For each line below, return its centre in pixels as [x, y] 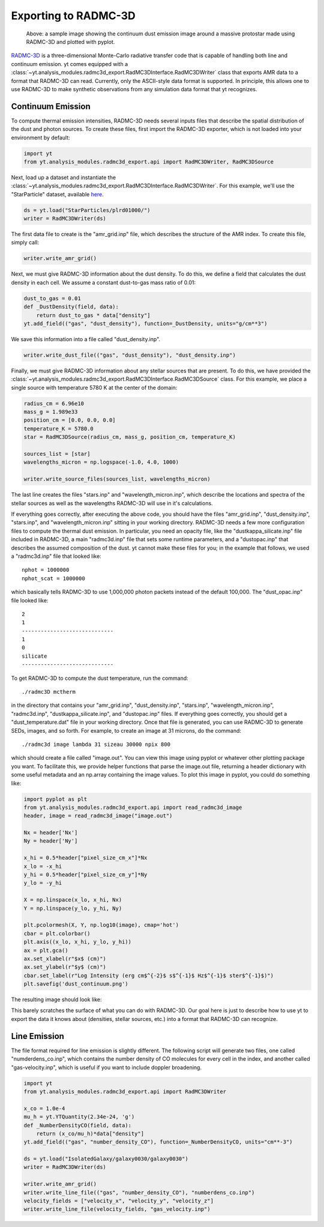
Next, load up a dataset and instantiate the [64, 177]
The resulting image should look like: [56, 999]
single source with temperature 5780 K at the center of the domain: [94, 387]
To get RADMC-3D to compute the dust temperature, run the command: [100, 678]
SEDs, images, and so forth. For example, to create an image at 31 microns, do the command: [126, 730]
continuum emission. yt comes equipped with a [70, 64]
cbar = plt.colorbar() [57, 933]
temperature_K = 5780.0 [59, 429]
